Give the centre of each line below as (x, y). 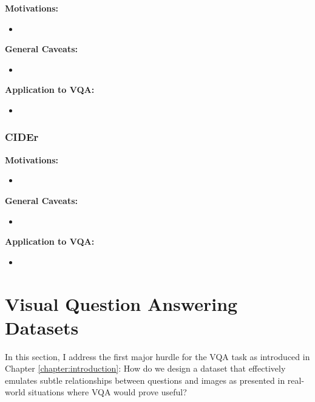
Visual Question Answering (121, 303)
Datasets (42, 327)
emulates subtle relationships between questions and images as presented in (145, 380)
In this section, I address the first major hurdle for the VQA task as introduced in (157, 356)
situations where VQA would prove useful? (107, 392)
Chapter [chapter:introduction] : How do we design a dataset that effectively (145, 368)
